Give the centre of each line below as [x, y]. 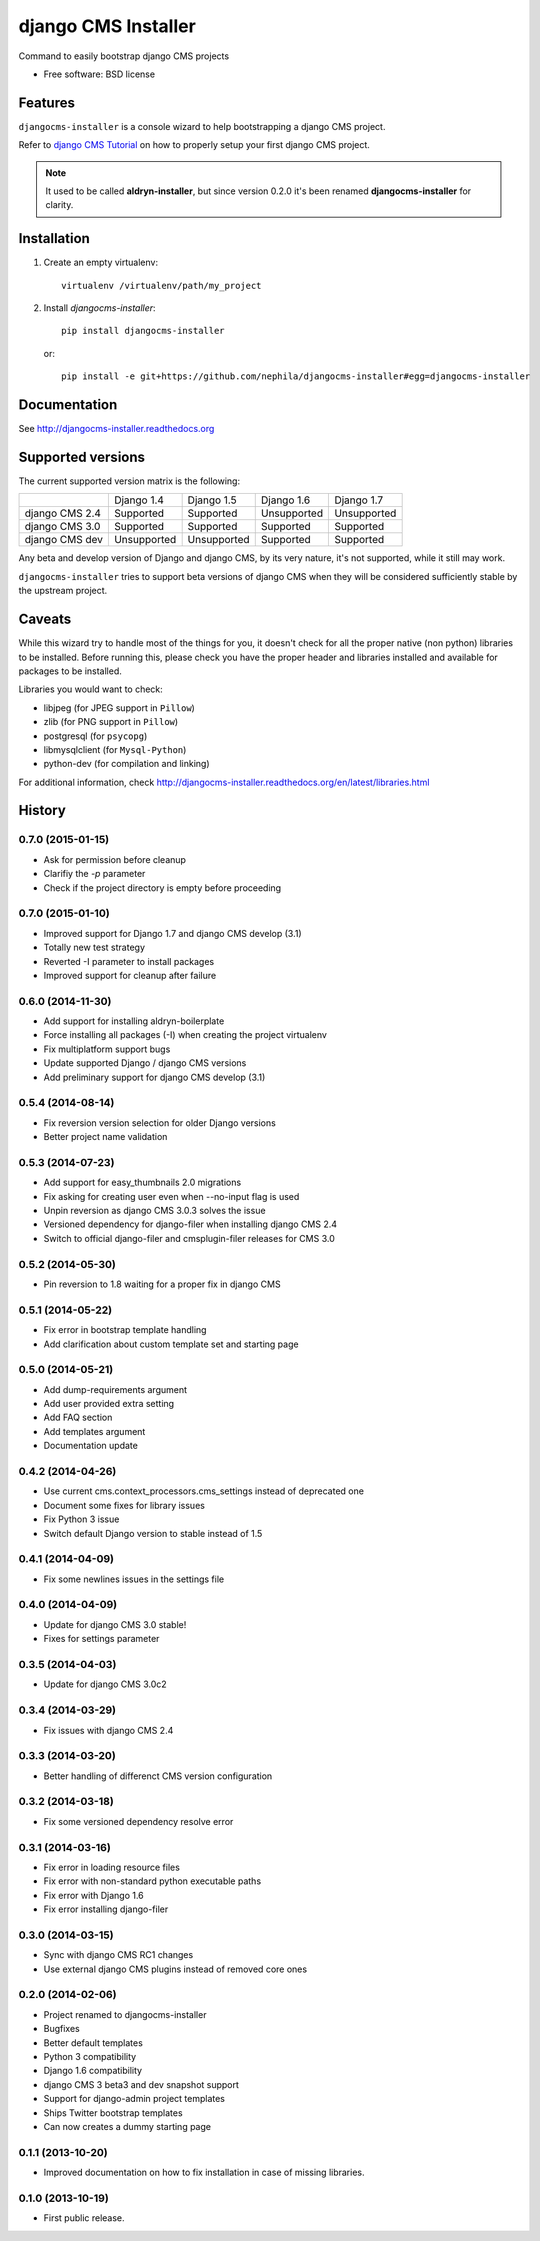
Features [46, 102]
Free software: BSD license [99, 74]
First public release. [84, 2218]
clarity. [59, 205]
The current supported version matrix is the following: [129, 481]
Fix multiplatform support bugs [107, 1049]
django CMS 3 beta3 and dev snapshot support [141, 2084]
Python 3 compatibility [90, 2056]
